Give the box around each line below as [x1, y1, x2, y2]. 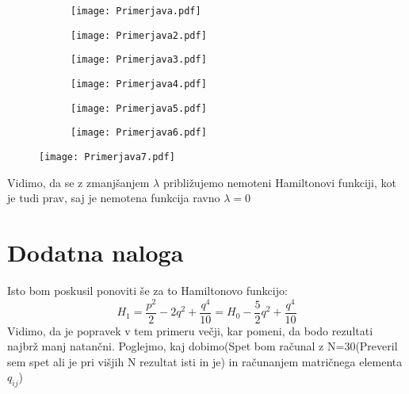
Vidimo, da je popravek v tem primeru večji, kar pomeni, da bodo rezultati [7, 322, 373, 339]
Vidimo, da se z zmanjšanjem [7, 174, 150, 190]
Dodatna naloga [7, 235, 184, 268]
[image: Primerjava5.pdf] [71, 102, 207, 114]
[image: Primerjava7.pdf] [39, 151, 175, 163]
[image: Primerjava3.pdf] [71, 54, 207, 66]
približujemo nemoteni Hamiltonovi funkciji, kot [162, 174, 396, 190]
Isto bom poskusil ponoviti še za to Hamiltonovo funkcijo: [7, 281, 288, 298]
